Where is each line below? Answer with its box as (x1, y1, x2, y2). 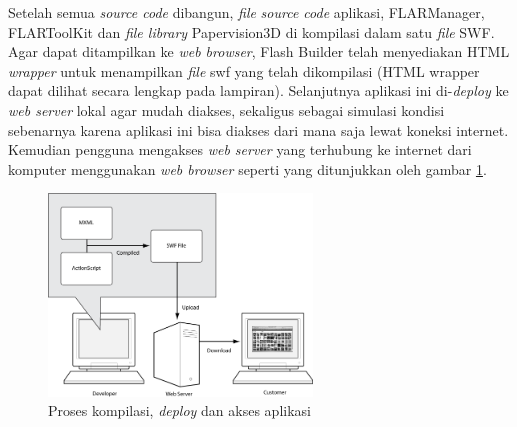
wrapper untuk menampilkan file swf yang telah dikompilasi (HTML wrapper (8, 60, 480, 81)
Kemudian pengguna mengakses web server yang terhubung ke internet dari (8, 139, 472, 160)
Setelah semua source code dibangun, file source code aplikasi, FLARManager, (8, 2, 485, 22)
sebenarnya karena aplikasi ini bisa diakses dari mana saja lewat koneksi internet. (8, 119, 509, 140)
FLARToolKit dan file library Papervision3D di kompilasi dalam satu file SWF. (8, 21, 495, 42)
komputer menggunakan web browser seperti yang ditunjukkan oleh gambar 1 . (8, 158, 487, 179)
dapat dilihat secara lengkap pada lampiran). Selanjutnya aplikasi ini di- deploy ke (8, 80, 509, 101)
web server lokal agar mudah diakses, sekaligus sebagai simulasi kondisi (8, 99, 445, 120)
